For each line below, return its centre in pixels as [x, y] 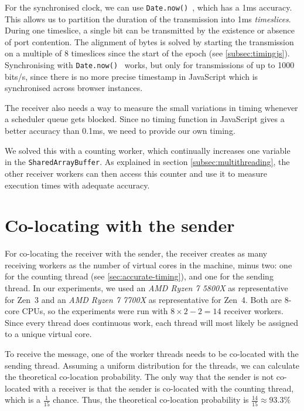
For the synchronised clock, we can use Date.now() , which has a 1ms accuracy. [148, 7]
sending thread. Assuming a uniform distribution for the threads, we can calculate [152, 365]
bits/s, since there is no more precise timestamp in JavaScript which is [131, 76]
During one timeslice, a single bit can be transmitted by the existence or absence [150, 30]
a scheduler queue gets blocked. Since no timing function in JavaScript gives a [145, 119]
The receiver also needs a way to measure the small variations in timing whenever [151, 107]
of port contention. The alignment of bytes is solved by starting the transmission [149, 41]
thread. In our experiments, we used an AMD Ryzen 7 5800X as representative [146, 288]
